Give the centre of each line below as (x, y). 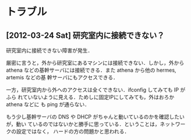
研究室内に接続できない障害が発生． (49, 50)
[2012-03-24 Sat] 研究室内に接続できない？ (85, 35)
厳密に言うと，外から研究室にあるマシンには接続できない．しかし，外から (95, 63)
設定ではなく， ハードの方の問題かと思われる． (73, 131)
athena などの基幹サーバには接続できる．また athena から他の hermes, (91, 70)
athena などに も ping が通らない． (48, 104)
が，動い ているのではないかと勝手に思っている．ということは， (83, 124)
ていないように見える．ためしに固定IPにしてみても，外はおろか (98, 97)
